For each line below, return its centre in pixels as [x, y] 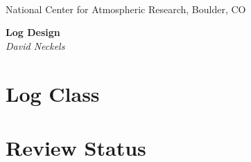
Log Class [53, 93]
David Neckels [35, 45]
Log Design [33, 32]
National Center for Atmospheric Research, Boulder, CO [126, 9]
